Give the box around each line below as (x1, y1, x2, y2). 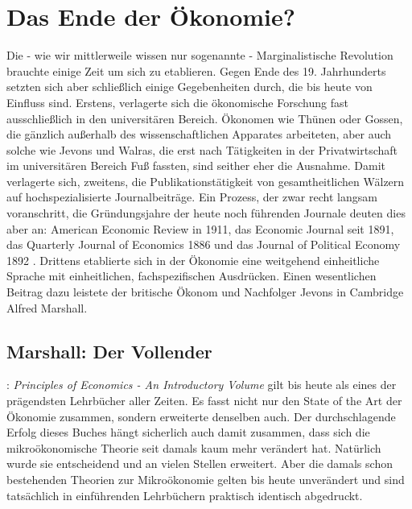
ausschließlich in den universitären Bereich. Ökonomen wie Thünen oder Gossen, (6, 110, 403, 126)
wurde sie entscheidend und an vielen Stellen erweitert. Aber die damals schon (6, 455, 393, 472)
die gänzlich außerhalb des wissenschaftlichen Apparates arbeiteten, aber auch (6, 126, 392, 143)
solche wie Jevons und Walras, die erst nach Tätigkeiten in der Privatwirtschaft (6, 141, 398, 158)
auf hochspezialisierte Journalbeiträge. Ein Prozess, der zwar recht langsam (6, 188, 377, 205)
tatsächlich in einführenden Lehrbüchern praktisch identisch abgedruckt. (6, 486, 363, 503)
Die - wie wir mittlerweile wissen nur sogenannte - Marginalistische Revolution (6, 47, 393, 64)
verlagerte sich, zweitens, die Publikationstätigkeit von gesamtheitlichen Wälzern (6, 172, 405, 189)
